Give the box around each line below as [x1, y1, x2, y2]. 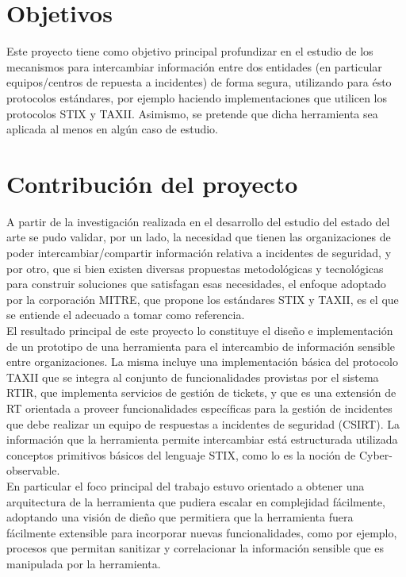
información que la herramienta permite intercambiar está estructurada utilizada [6, 431, 398, 448]
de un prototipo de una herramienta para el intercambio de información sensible [6, 337, 396, 354]
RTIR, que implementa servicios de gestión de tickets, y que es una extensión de [6, 384, 396, 401]
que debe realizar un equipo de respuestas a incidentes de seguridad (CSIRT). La [6, 415, 400, 432]
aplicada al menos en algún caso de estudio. [6, 121, 218, 137]
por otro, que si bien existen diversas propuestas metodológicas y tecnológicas [6, 260, 384, 276]
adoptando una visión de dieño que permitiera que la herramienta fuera [6, 509, 354, 525]
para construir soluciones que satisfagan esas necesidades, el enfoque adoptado [6, 275, 386, 292]
